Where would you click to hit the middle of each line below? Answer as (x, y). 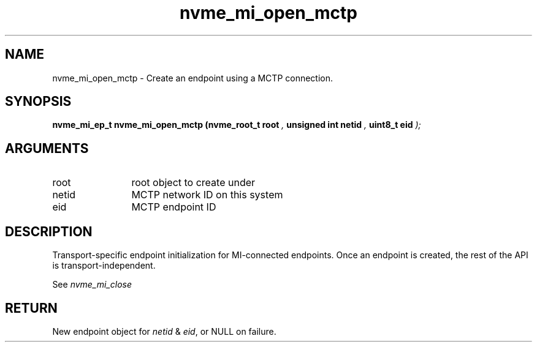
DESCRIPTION (49, 231)
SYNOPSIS (38, 102)
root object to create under (193, 183)
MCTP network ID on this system (207, 195)
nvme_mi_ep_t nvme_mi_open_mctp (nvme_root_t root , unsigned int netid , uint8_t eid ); (237, 125)
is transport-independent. (104, 266)
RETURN (31, 308)
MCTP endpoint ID (174, 207)
